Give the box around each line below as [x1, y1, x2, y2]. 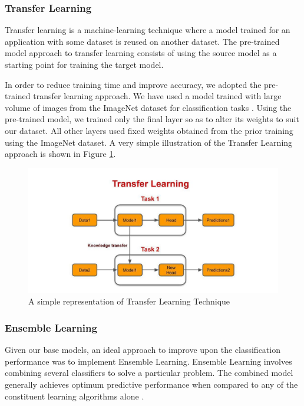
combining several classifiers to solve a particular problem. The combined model [5, 366, 293, 379]
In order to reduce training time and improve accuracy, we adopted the [5, 78, 262, 90]
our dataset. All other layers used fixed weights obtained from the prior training [5, 124, 293, 136]
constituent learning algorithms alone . [5, 389, 144, 402]
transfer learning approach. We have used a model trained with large [33, 90, 282, 102]
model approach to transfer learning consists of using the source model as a [5, 47, 277, 59]
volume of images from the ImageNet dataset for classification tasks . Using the [5, 101, 292, 113]
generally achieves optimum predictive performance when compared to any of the [5, 378, 298, 390]
